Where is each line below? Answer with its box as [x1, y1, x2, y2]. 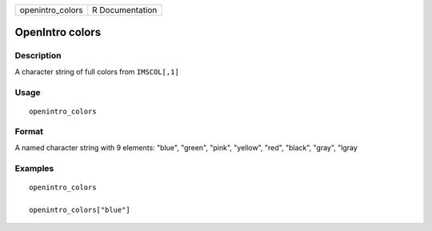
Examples [14, 162, 54, 173]
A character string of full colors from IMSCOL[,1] [14, 66, 179, 76]
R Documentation [92, 5, 158, 15]
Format [14, 126, 44, 137]
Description [14, 50, 62, 62]
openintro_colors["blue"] [29, 205, 131, 214]
